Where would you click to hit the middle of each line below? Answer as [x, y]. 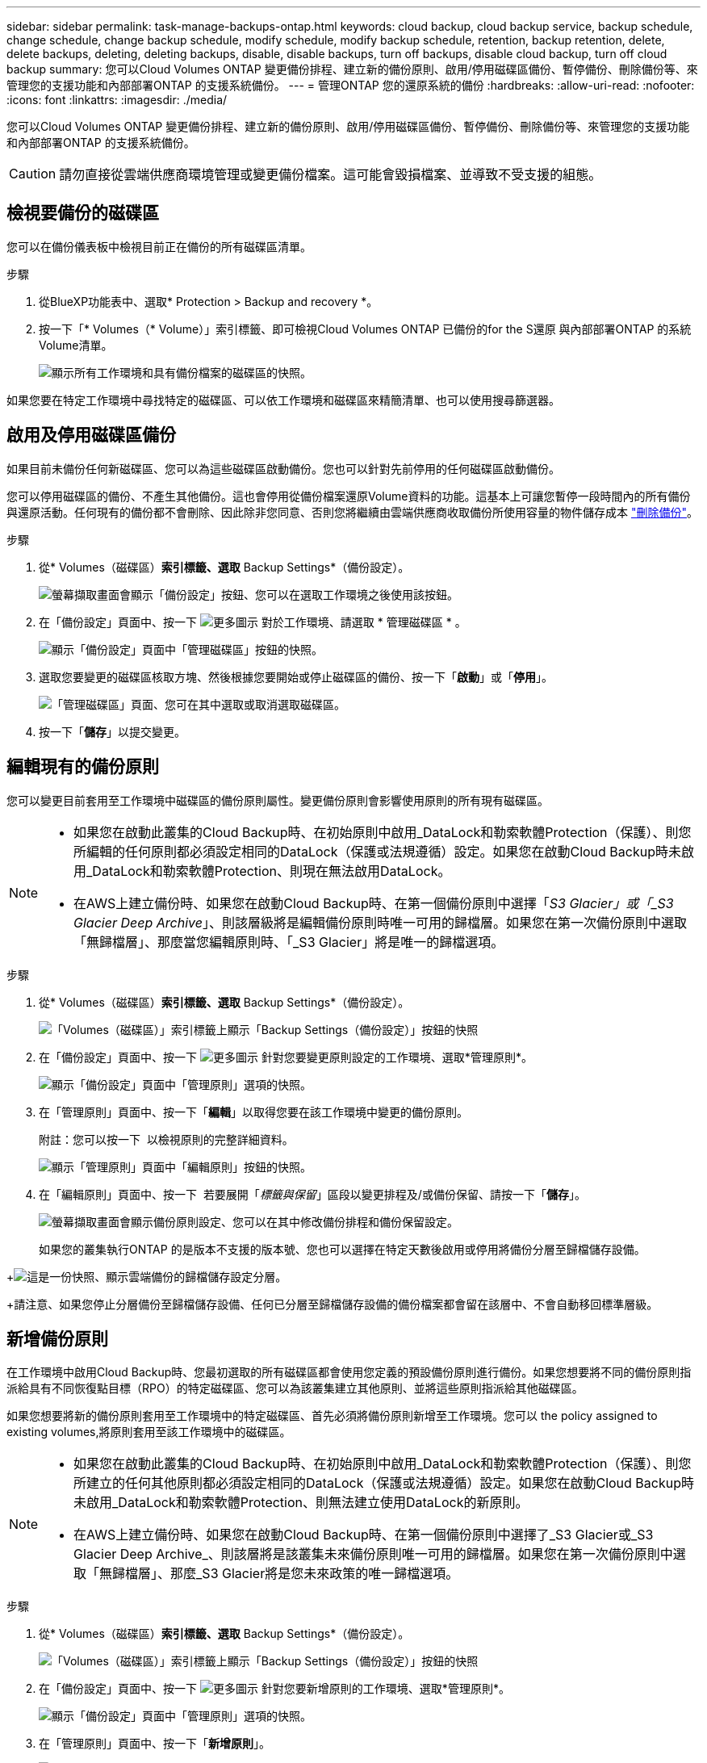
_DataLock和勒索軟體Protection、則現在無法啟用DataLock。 [269, 871]
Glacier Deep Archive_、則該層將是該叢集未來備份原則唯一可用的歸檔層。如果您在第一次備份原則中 [373, 1554]
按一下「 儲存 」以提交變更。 [112, 731]
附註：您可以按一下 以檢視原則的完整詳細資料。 [166, 1139]
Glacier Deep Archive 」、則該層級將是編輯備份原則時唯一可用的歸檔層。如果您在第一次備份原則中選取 [380, 922]
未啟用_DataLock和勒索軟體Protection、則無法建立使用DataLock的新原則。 [301, 1503]
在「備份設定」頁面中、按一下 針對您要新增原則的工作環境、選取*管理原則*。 [274, 1689]
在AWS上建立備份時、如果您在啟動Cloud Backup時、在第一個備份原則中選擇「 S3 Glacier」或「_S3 [374, 903]
